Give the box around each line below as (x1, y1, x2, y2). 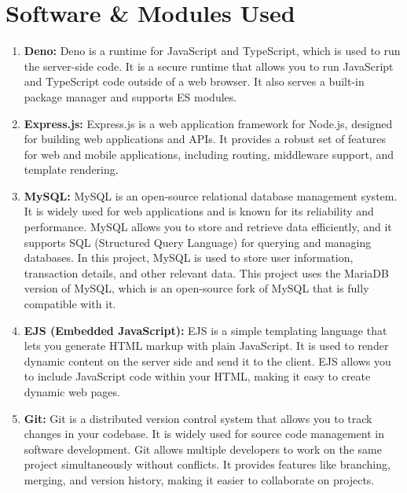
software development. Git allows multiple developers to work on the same (24, 440, 382, 457)
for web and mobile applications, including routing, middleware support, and (24, 145, 394, 162)
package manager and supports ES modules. (24, 88, 237, 105)
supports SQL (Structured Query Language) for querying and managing (24, 234, 372, 250)
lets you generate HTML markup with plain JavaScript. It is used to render (24, 337, 389, 354)
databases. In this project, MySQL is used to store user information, (24, 249, 354, 266)
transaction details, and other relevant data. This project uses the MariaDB (24, 264, 389, 281)
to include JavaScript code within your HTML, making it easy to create (24, 368, 371, 384)
